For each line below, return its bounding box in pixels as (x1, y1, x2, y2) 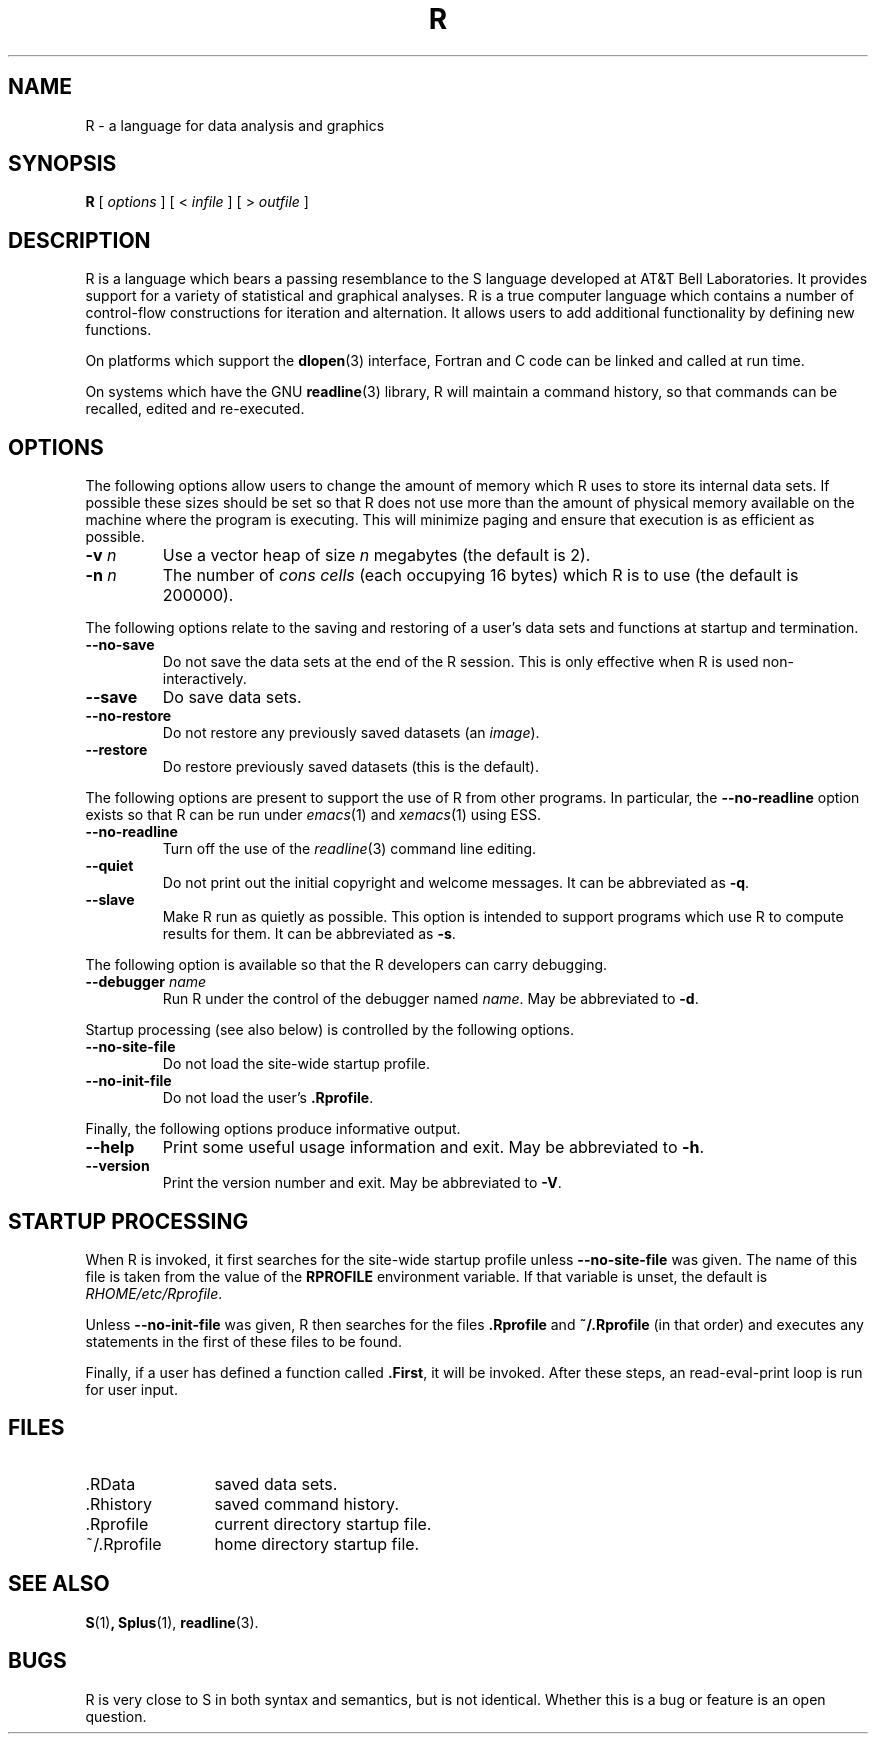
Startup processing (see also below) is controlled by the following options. (85, 1021, 575, 1039)
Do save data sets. (162, 687, 302, 708)
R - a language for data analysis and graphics (85, 116, 385, 134)
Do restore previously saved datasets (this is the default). (162, 758, 539, 776)
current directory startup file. (214, 1513, 432, 1534)
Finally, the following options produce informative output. (85, 1120, 461, 1138)
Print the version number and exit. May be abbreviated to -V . (162, 1174, 562, 1192)
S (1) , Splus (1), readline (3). (85, 1613, 259, 1631)
